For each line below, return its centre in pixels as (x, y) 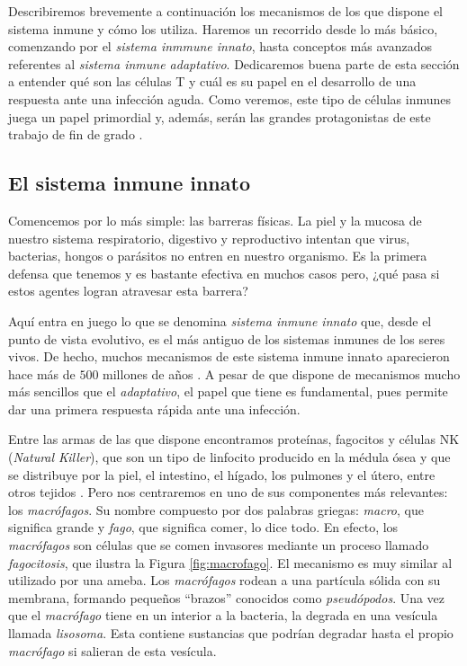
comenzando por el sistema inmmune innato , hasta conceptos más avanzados (220, 46)
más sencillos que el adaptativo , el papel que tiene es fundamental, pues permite (228, 391)
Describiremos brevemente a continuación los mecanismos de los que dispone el (225, 11)
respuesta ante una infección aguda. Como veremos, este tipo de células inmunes (230, 98)
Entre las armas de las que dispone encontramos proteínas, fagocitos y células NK (234, 439)
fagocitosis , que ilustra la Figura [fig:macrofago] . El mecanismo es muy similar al (230, 562)
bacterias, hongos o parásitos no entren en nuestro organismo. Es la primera (218, 256)
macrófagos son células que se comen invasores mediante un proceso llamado (219, 545)
